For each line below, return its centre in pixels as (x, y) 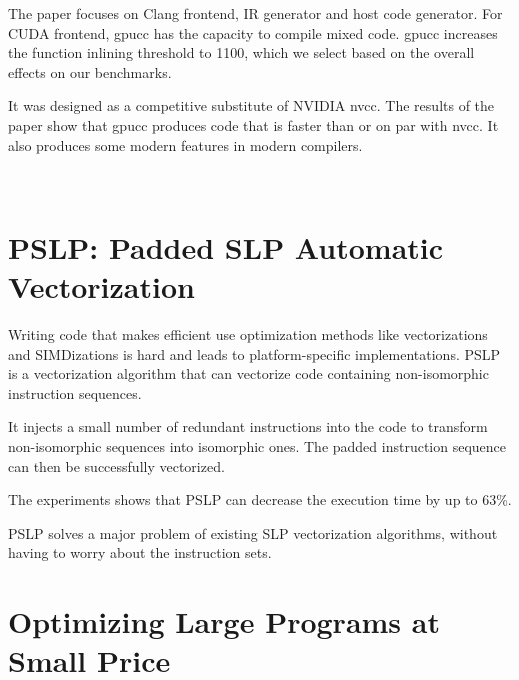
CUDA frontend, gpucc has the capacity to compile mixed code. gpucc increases (253, 32)
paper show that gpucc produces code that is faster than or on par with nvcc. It (253, 124)
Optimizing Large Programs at (224, 621)
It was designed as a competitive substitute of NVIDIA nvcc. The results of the (251, 105)
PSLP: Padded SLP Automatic (226, 246)
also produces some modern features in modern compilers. (185, 144)
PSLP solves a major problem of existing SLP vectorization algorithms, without (253, 532)
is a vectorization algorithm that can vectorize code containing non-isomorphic (248, 373)
